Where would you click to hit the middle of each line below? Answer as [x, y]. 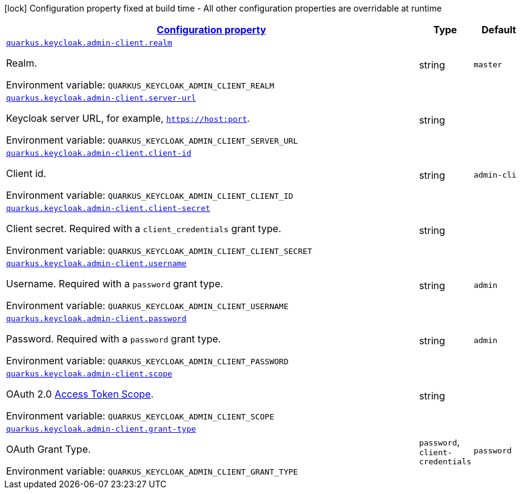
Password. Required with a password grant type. [114, 339]
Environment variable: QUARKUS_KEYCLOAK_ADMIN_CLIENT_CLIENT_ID [150, 195]
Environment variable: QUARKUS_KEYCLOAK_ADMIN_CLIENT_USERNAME [147, 305]
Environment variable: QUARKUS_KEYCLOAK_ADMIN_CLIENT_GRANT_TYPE [152, 471]
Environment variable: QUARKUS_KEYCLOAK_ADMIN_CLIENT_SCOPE [140, 416]
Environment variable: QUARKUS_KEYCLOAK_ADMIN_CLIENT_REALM [140, 85]
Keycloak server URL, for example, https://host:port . [128, 118]
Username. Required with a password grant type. [115, 284]
